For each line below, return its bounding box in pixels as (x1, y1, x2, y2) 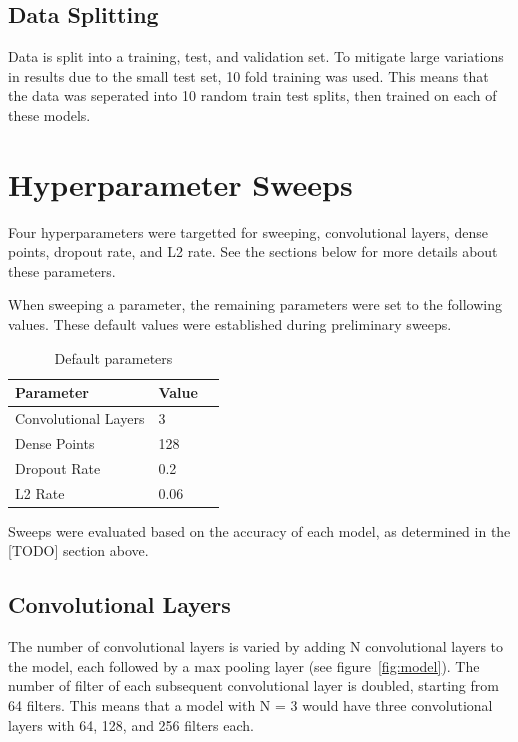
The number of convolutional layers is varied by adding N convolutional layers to (8, 636, 504, 657)
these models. (8, 104, 91, 125)
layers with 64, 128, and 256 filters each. (8, 714, 254, 735)
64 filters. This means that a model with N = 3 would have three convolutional (8, 694, 493, 715)
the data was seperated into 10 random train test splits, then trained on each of (8, 85, 497, 106)
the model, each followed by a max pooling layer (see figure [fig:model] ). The (8, 655, 480, 676)
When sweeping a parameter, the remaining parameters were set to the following (8, 294, 502, 315)
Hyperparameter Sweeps (8, 163, 353, 204)
